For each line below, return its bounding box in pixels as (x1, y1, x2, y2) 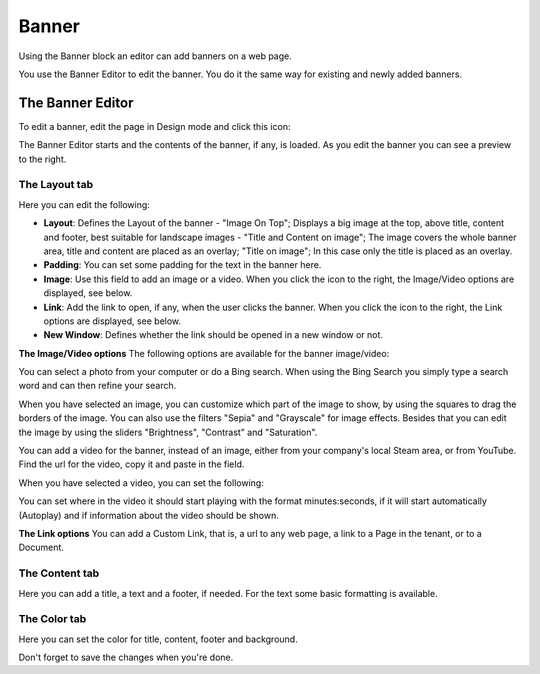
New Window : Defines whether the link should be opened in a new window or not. (43, 329, 384, 341)
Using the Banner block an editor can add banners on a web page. (18, 50, 292, 62)
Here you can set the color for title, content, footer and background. (18, 633, 299, 645)
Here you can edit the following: (18, 198, 150, 210)
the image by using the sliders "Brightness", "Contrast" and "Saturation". (18, 426, 318, 438)
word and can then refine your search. (18, 380, 177, 392)
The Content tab (18, 566, 100, 580)
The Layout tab (18, 178, 94, 192)
